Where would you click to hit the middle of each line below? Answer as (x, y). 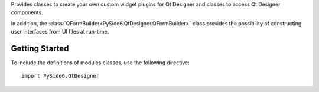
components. (27, 12)
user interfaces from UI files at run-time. (60, 32)
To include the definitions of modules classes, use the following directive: (100, 63)
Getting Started (40, 48)
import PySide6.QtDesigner (61, 76)
